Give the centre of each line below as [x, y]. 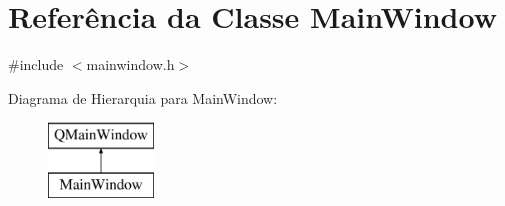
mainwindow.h [130, 64]
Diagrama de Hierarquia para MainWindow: [143, 97]
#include [36, 64]
